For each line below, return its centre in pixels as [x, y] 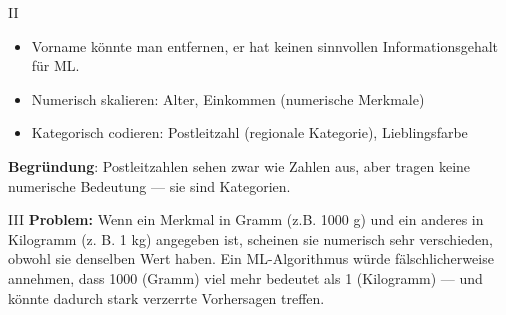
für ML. [55, 65]
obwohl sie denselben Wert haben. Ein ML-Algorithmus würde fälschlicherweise [251, 258]
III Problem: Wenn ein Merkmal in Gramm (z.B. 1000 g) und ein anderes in [246, 219]
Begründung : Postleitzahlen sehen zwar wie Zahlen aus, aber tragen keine [239, 165]
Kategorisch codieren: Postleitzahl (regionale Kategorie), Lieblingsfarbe [249, 132]
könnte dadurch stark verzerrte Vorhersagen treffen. [166, 297]
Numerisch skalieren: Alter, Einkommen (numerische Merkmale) [228, 98]
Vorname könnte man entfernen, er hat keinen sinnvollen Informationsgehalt [265, 45]
